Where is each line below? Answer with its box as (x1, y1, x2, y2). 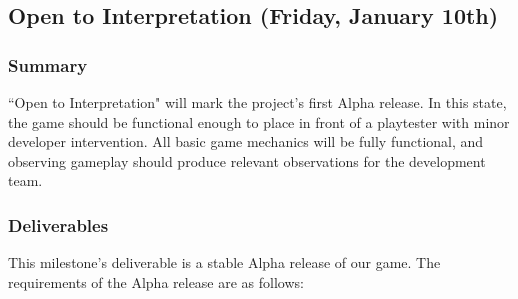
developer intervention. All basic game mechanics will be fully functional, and (8, 131, 484, 152)
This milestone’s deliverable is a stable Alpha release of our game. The (8, 252, 441, 273)
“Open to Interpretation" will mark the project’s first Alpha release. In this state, (8, 92, 507, 112)
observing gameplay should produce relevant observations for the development (8, 150, 486, 171)
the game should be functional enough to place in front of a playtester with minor (8, 111, 510, 132)
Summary (8, 52, 88, 77)
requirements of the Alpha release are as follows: (8, 271, 304, 292)
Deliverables (8, 212, 109, 237)
